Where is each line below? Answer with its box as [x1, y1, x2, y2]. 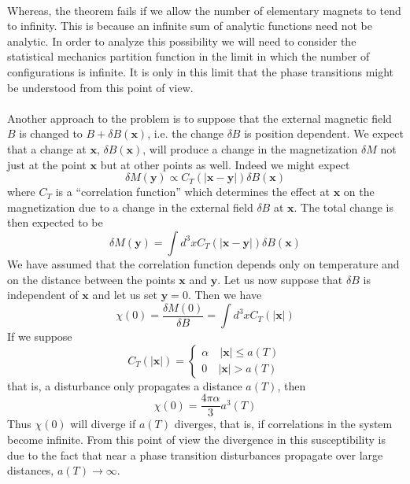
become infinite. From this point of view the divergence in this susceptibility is [7, 431, 386, 447]
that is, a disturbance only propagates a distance [7, 377, 242, 393]
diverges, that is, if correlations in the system [174, 416, 393, 432]
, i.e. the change [147, 125, 223, 142]
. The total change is [294, 198, 393, 215]
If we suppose [7, 328, 72, 345]
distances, [7, 462, 54, 478]
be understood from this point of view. [7, 79, 194, 95]
